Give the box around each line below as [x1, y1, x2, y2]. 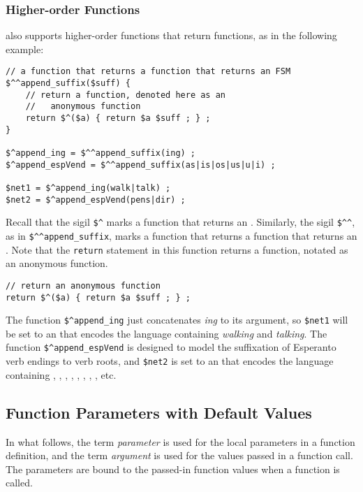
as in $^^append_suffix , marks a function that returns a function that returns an [6, 228, 357, 243]
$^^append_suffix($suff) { [6, 78, 131, 89]
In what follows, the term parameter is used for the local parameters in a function [6, 434, 355, 449]
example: [6, 41, 44, 56]
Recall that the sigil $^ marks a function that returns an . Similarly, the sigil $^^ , [6, 215, 355, 229]
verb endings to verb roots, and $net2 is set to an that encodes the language [6, 354, 334, 368]
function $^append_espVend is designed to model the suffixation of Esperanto [6, 340, 336, 354]
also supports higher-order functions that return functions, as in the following [6, 28, 337, 43]
